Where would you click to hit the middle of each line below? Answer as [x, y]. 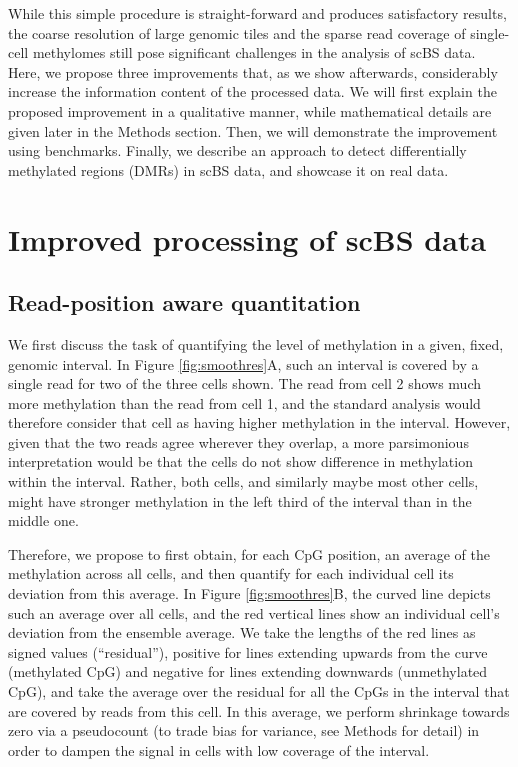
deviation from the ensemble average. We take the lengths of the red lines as [242, 632]
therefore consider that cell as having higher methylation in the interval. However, [259, 422]
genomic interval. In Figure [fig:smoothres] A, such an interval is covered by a [243, 363]
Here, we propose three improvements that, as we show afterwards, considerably [253, 71]
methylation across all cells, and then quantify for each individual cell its [231, 573]
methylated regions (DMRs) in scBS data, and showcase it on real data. [228, 169]
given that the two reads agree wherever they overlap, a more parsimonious [238, 441]
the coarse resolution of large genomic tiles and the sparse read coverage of [237, 32]
